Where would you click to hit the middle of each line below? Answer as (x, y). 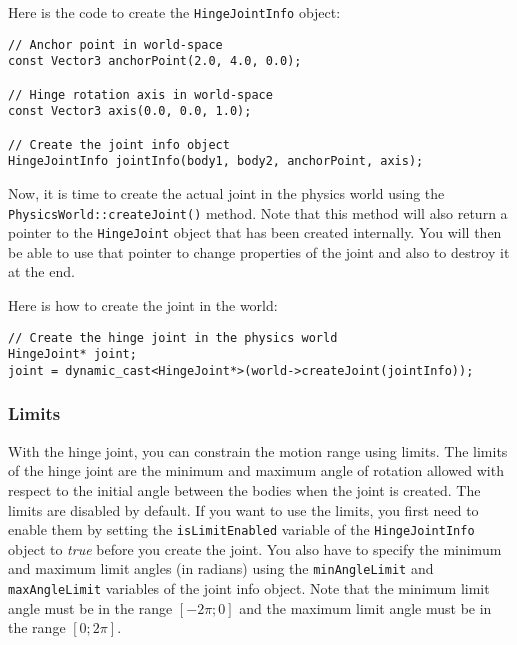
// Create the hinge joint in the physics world (173, 337)
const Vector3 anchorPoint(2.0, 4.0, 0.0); (155, 61)
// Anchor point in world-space (115, 44)
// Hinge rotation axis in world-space (140, 94)
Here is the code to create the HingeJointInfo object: (174, 12)
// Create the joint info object (119, 144)
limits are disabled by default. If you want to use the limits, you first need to (243, 509)
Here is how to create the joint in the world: (143, 305)
